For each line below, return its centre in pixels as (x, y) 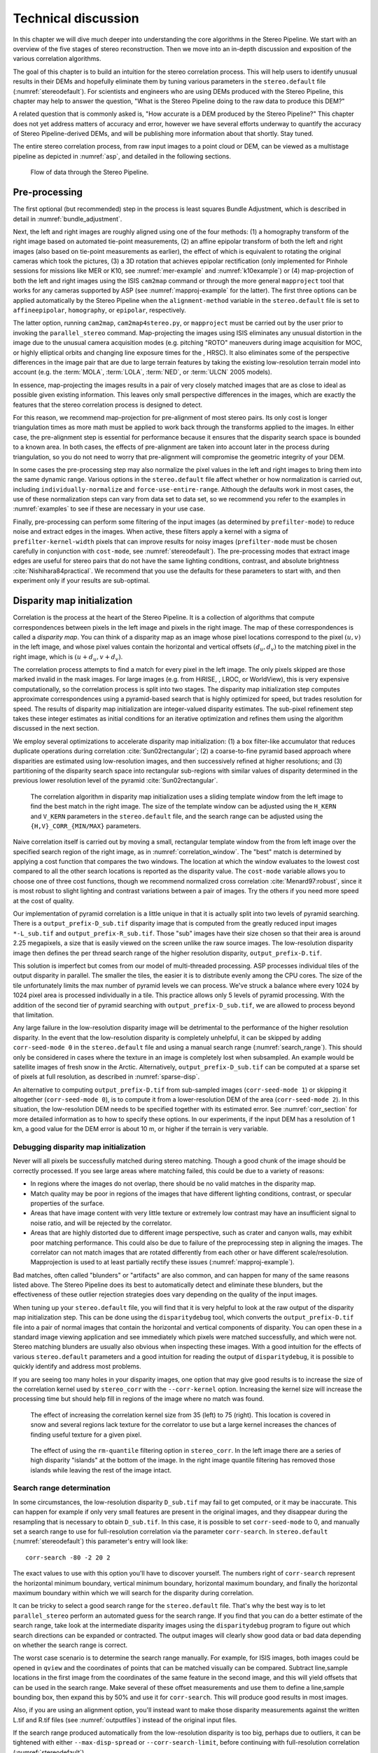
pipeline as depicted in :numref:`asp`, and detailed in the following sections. (122, 156)
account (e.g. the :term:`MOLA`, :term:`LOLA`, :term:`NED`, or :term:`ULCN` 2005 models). (142, 372)
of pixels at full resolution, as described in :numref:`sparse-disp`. (106, 1077)
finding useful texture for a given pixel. (86, 1435)
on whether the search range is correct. (70, 1645)
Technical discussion (76, 18)
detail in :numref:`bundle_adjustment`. (68, 219)
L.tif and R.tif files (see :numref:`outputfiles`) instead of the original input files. (125, 1720)
